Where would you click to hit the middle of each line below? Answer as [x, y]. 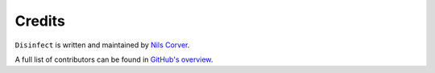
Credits [40, 21]
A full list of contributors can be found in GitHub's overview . [114, 59]
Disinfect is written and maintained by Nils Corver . [102, 45]
